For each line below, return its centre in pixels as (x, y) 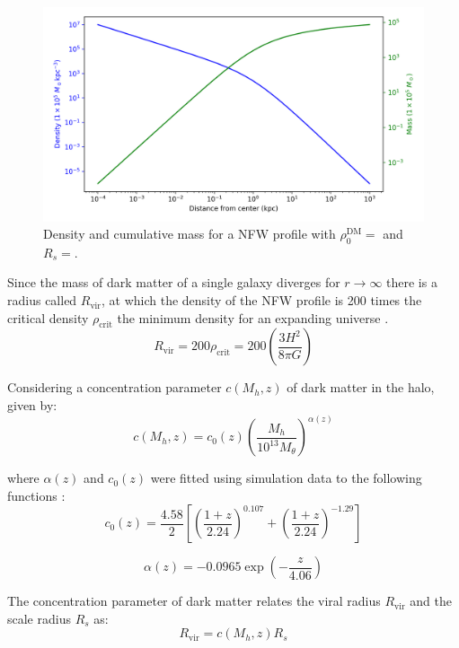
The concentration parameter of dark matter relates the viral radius (194, 601)
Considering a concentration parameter (115, 387)
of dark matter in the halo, (361, 387)
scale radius (39, 618)
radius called (42, 300)
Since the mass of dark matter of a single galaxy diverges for (174, 282)
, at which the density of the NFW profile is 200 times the (261, 300)
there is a (412, 282)
